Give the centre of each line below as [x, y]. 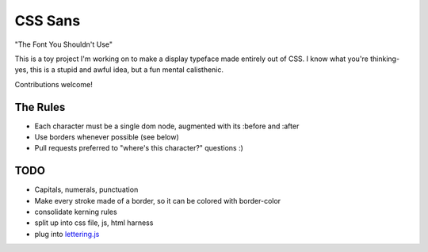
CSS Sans [48, 21]
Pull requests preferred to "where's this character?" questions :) [139, 148]
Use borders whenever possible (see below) [107, 137]
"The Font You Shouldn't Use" [64, 44]
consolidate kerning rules [76, 212]
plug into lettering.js [67, 234]
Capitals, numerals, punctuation [86, 189]
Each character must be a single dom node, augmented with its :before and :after [167, 126]
